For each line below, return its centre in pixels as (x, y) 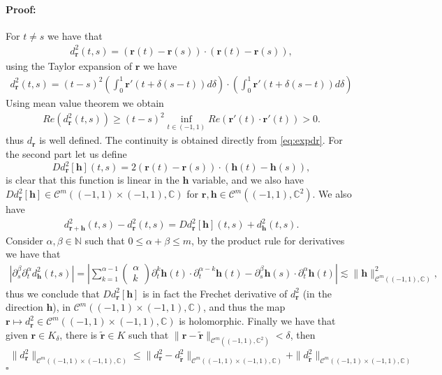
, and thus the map (244, 307)
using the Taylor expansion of (69, 66)
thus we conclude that (53, 293)
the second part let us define (66, 153)
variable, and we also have (248, 180)
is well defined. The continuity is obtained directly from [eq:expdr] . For (191, 140)
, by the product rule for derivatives (268, 240)
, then (303, 334)
